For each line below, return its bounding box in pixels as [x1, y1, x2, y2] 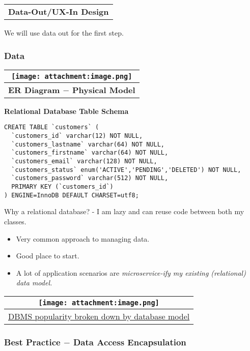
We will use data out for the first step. [4, 27, 124, 38]
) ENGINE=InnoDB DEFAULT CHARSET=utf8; [4, 191, 139, 199]
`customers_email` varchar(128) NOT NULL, [11, 158, 157, 165]
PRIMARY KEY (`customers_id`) [11, 183, 114, 190]
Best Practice [4, 335, 61, 348]
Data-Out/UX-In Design [8, 6, 109, 17]
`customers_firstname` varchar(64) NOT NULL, [11, 149, 169, 157]
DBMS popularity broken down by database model [8, 310, 190, 322]
